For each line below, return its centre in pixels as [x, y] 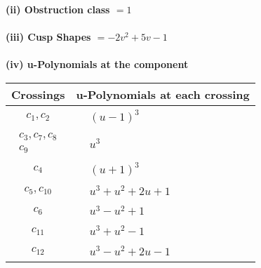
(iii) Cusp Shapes [48, 37]
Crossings [38, 94]
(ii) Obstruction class [58, 9]
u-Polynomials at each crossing [163, 94]
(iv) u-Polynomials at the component [97, 64]
